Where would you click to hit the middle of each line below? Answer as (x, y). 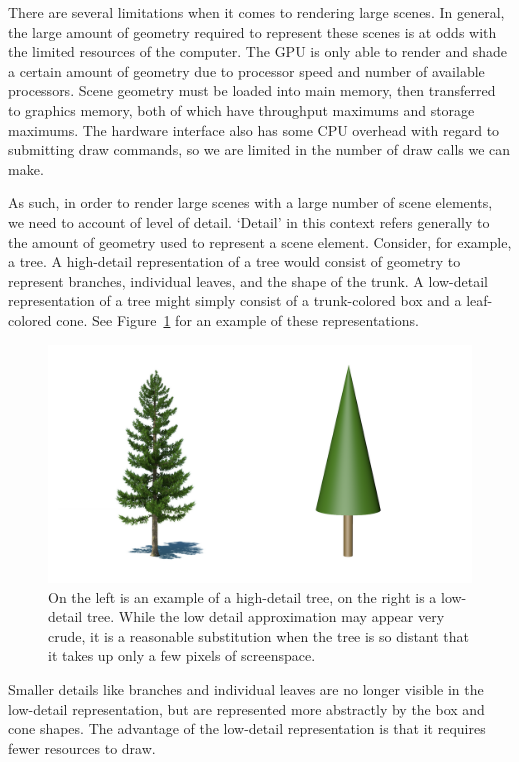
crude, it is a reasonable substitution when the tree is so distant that (259, 635)
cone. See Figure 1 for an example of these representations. (237, 319)
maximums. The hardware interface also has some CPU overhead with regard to (254, 129)
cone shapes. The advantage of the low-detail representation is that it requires (247, 728)
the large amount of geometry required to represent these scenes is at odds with (252, 31)
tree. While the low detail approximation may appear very (265, 616)
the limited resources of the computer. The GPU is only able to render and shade (257, 51)
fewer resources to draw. (82, 747)
